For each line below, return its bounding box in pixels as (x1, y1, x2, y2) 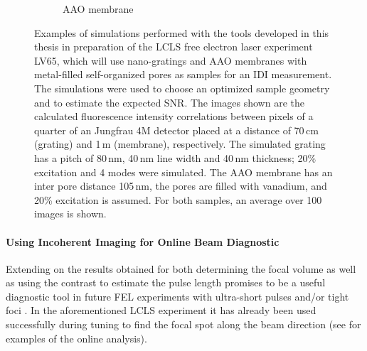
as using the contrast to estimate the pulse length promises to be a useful (6, 275, 326, 290)
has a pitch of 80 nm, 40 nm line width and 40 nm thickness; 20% (34, 150, 317, 165)
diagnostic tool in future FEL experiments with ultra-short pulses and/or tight (6, 288, 349, 303)
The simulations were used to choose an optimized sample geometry (34, 80, 330, 95)
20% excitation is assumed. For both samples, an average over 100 (34, 192, 322, 207)
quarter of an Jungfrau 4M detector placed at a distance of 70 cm (34, 122, 319, 137)
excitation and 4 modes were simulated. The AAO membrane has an (34, 164, 333, 179)
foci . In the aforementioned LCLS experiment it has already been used (6, 303, 317, 318)
